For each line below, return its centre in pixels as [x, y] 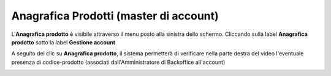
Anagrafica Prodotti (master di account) [115, 16]
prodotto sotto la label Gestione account [63, 42]
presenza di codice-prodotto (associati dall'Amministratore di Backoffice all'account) [118, 62]
